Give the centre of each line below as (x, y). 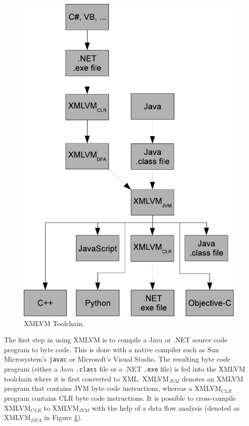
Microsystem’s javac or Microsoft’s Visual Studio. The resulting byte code (117, 359)
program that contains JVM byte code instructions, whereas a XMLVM (113, 388)
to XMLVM (61, 407)
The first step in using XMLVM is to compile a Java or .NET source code (116, 340)
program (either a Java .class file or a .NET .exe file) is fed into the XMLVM (125, 369)
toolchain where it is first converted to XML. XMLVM (87, 378)
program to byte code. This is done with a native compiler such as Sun (112, 349)
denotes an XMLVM (213, 378)
